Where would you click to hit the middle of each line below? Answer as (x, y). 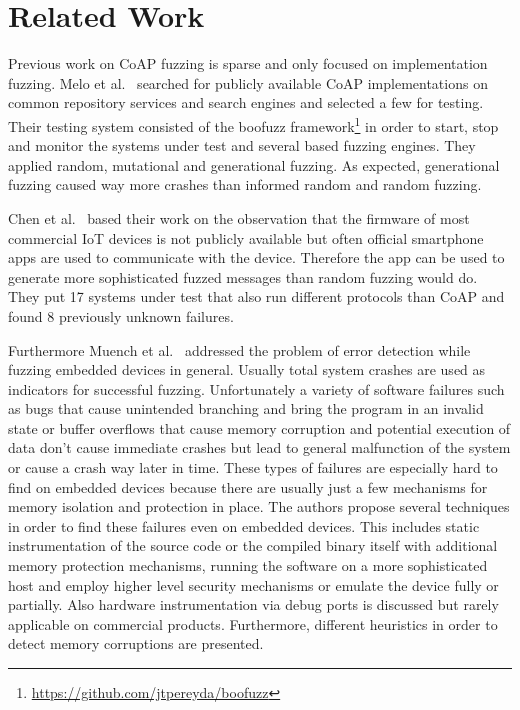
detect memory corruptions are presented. (136, 643)
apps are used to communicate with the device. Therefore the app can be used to (256, 257)
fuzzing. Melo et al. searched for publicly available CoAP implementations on (248, 82)
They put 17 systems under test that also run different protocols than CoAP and (256, 296)
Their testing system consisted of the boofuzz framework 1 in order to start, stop (253, 124)
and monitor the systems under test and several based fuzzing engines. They (242, 145)
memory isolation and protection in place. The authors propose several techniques (259, 506)
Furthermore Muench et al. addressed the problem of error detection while (239, 349)
